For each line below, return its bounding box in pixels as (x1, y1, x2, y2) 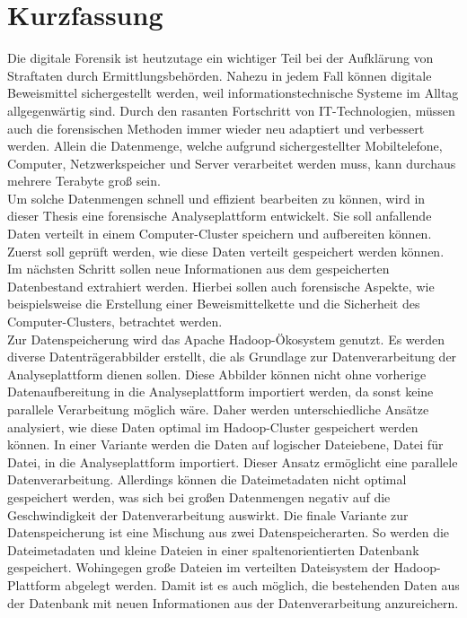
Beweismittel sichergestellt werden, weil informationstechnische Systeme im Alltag (7, 83, 459, 102)
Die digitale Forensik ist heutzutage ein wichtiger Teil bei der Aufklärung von (7, 48, 434, 67)
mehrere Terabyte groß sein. (7, 171, 161, 190)
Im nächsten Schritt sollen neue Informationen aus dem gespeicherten (7, 259, 390, 278)
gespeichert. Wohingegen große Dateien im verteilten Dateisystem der (7, 558, 390, 577)
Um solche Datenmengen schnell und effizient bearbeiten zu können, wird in (7, 188, 426, 207)
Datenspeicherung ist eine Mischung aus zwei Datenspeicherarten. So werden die (7, 523, 450, 542)
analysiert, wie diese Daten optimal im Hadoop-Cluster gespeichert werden (7, 417, 419, 436)
